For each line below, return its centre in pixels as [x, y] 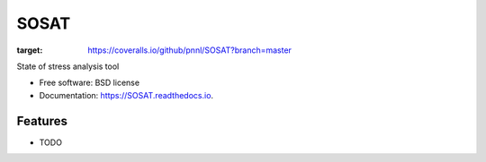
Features [42, 121]
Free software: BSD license [89, 83]
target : [30, 50]
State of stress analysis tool [68, 66]
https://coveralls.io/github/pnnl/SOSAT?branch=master [190, 50]
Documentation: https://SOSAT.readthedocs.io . [126, 95]
